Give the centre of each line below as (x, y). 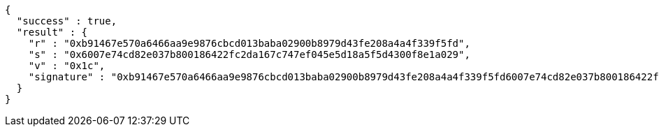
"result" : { (52, 32)
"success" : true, (67, 21)
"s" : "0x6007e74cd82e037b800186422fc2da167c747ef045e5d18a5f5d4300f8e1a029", (249, 54)
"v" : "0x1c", (67, 66)
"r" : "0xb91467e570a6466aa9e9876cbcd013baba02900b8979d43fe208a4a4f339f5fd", (249, 43)
